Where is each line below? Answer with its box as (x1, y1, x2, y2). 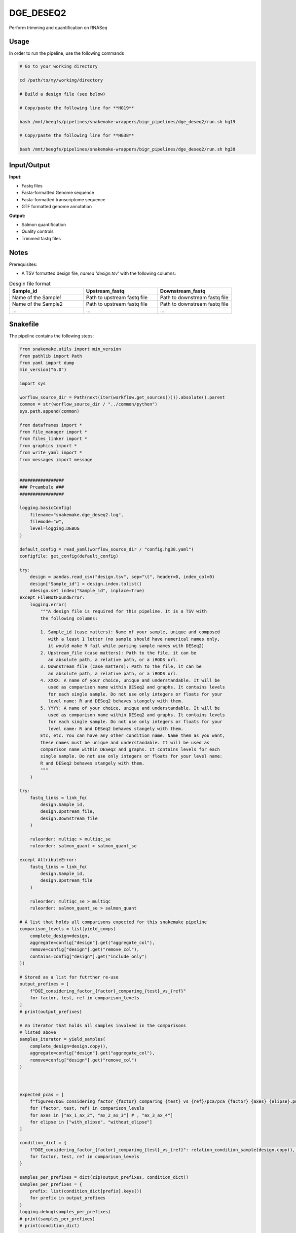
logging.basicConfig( (19, 505, 72, 510)
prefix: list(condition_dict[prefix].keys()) (30, 1188, 142, 1194)
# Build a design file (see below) (19, 91, 106, 97)
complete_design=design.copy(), (30, 1043, 109, 1049)
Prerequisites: (9, 261, 37, 267)
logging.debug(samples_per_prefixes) (19, 1209, 111, 1215)
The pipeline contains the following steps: (9, 333, 94, 339)
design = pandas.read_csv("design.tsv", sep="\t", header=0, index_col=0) (30, 574, 215, 580)
